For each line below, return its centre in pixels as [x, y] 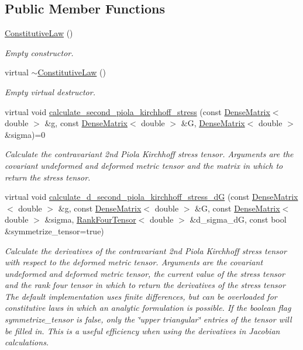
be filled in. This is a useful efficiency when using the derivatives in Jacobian [142, 330]
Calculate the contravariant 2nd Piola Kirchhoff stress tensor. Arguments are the [149, 154]
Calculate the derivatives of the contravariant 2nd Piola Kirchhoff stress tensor [146, 250]
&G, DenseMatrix [213, 123]
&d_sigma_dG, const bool [238, 219]
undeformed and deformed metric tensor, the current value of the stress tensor [145, 273]
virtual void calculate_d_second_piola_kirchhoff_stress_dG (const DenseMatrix [151, 197]
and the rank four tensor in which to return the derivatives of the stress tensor [145, 285]
